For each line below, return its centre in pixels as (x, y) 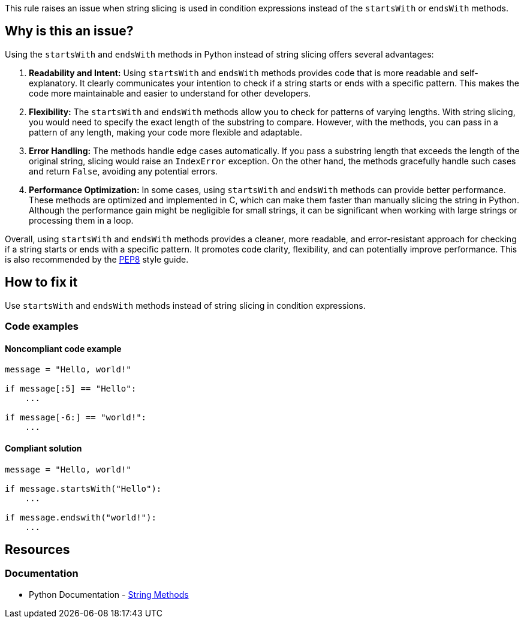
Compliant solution (43, 448)
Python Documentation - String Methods (109, 594)
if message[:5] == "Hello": (71, 389)
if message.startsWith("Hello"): (83, 488)
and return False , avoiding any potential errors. (123, 171)
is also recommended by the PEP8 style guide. (97, 259)
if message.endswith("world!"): (81, 517)
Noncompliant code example (63, 348)
